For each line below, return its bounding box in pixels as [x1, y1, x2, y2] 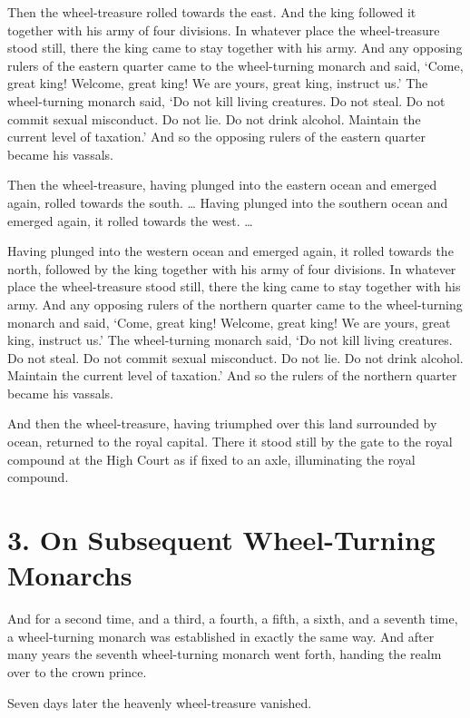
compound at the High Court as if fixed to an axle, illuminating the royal [7, 449, 416, 468]
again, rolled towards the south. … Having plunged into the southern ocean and [7, 192, 448, 211]
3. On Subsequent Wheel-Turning [7, 521, 436, 558]
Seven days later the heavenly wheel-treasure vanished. [7, 693, 312, 712]
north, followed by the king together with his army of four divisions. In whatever [7, 259, 456, 278]
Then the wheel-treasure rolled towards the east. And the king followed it [7, 3, 416, 21]
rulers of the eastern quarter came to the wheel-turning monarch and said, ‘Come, [7, 55, 464, 74]
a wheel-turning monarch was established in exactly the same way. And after [7, 626, 435, 645]
